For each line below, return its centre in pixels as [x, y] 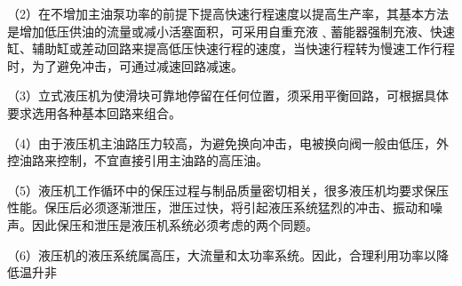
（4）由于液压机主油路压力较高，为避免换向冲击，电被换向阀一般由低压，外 [228, 143]
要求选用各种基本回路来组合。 [94, 112]
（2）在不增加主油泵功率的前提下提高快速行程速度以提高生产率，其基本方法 [228, 13]
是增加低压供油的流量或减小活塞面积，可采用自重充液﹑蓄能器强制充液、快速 [231, 31]
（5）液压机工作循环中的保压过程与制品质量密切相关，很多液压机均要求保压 [228, 190]
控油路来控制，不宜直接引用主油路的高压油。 [138, 160]
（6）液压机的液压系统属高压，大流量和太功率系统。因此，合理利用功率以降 [228, 254]
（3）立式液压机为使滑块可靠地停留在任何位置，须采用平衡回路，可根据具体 [228, 95]
